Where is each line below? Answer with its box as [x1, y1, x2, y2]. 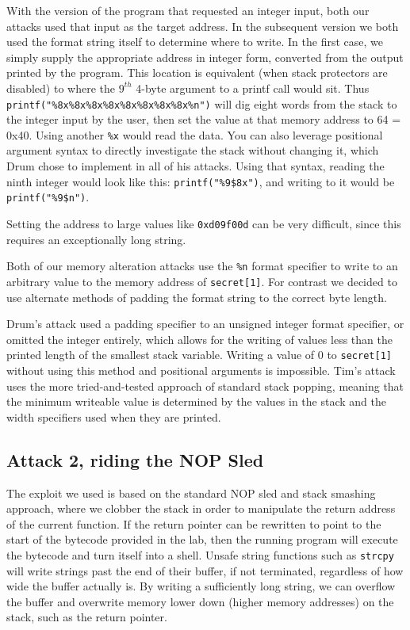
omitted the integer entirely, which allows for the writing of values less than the [6, 330, 393, 347]
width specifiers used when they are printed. [6, 408, 221, 425]
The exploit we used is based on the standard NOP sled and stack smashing [6, 484, 376, 501]
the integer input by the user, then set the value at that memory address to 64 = [6, 111, 401, 128]
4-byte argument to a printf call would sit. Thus [136, 79, 370, 96]
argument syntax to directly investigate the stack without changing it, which [6, 142, 379, 158]
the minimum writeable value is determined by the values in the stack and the [6, 393, 386, 410]
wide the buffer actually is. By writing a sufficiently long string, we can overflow [6, 578, 396, 594]
